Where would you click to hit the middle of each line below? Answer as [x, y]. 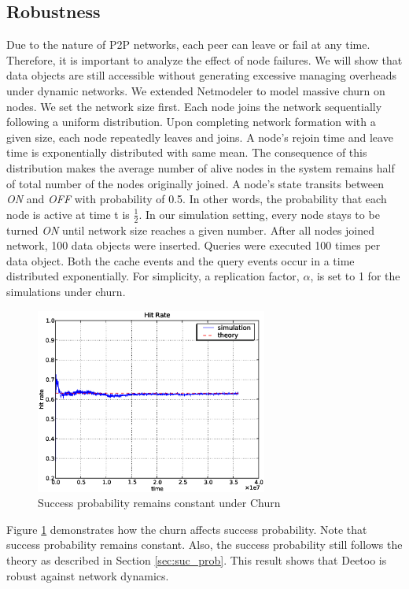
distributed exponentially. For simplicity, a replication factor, [153, 276]
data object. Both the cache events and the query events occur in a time [181, 260]
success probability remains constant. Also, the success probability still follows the [204, 545]
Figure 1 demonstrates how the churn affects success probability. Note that [187, 529]
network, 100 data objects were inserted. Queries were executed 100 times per [193, 245]
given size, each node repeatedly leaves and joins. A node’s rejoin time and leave [200, 137]
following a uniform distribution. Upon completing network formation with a [191, 122]
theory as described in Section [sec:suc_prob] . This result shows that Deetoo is [197, 559]
